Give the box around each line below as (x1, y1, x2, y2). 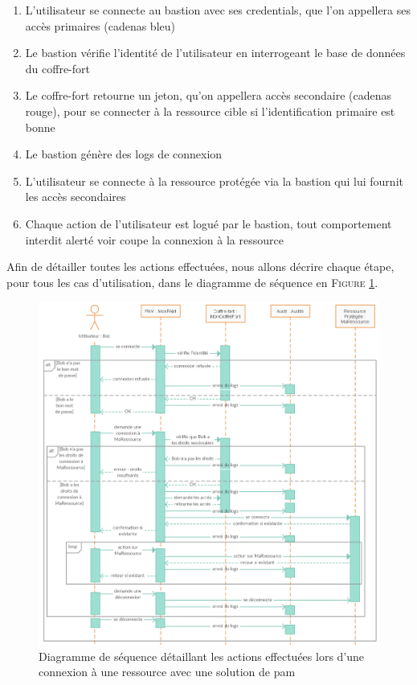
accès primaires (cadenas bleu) (25, 17, 175, 34)
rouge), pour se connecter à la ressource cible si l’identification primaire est (25, 102, 395, 119)
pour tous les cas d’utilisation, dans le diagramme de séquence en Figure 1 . (6, 273, 378, 290)
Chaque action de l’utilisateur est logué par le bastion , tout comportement (25, 215, 392, 232)
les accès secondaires (25, 188, 126, 205)
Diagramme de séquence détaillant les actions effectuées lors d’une (39, 647, 365, 664)
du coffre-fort (25, 59, 90, 76)
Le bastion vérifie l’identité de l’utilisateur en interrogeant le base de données (25, 44, 406, 61)
